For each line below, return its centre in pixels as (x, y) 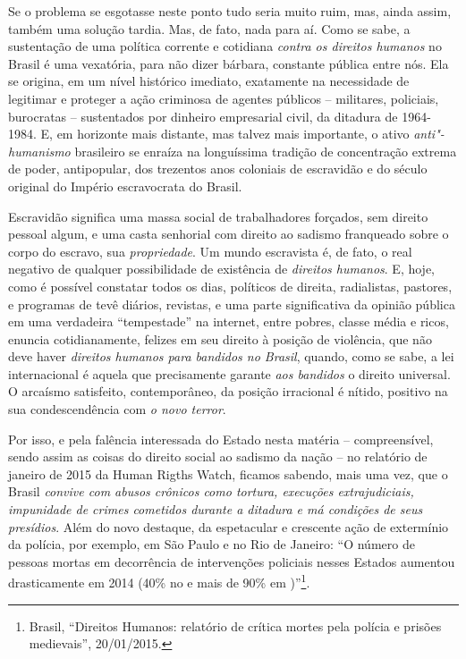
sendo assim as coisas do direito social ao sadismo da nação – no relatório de (218, 456)
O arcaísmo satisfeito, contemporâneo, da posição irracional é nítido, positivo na (228, 391)
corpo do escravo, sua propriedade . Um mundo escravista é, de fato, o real (210, 251)
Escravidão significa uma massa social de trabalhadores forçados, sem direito (218, 216)
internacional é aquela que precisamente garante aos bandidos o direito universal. (229, 373)
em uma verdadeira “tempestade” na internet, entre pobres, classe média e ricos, (229, 321)
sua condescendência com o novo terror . (117, 409)
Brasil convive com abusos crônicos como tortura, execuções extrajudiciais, (211, 491)
